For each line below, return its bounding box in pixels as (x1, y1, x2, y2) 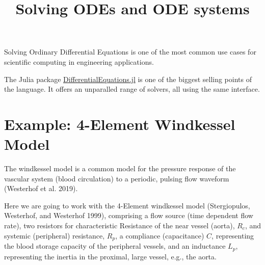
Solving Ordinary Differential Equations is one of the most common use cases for (4, 46, 256, 57)
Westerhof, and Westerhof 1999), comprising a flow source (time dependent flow (4, 210, 253, 221)
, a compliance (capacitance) (115, 230, 204, 241)
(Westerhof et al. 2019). (4, 183, 78, 194)
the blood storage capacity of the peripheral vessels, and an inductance (4, 241, 226, 251)
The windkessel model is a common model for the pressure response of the (4, 163, 236, 174)
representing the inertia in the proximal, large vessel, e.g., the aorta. (4, 251, 217, 261)
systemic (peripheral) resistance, (4, 230, 105, 241)
